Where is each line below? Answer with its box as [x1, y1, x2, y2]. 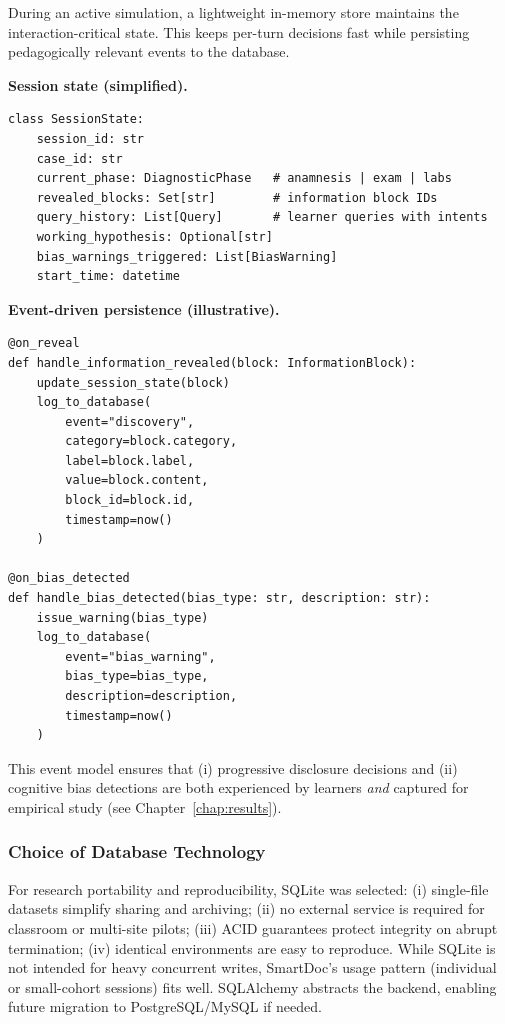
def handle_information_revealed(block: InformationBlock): [8, 355, 417, 370]
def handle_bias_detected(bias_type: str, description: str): [8, 591, 431, 606]
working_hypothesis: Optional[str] [36, 229, 273, 244]
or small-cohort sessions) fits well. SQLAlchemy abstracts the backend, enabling [8, 976, 497, 997]
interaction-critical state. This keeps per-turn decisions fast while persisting [8, 21, 470, 42]
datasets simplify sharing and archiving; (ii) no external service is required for [8, 898, 485, 919]
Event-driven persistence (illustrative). [8, 298, 280, 319]
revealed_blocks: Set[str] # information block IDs [36, 190, 438, 205]
